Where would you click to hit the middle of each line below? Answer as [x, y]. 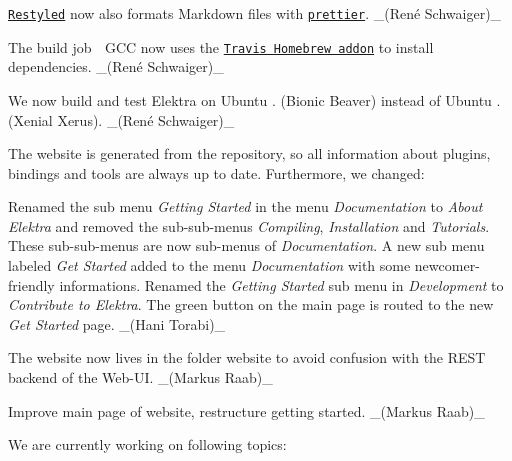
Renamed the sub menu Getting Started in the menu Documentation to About [245, 206]
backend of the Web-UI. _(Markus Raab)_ [140, 377]
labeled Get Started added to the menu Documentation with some [209, 265]
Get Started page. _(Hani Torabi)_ [117, 323]
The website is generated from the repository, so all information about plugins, [249, 153]
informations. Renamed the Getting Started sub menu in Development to [281, 284]
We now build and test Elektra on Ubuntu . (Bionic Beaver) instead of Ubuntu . [254, 99]
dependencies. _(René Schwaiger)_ [116, 66]
